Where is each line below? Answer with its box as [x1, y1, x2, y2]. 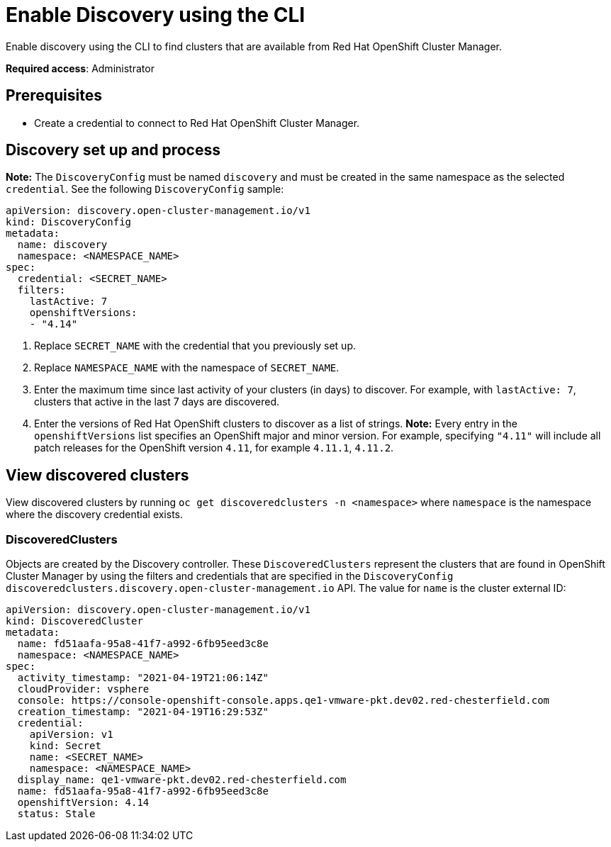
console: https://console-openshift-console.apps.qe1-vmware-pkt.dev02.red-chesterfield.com [17, 695, 550, 707]
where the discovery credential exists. [6, 508, 184, 521]
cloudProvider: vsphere [17, 683, 150, 695]
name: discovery [17, 239, 108, 251]
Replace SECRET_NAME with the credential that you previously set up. [34, 340, 356, 352]
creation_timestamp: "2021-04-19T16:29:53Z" [17, 706, 269, 718]
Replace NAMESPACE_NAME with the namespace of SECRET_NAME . [34, 361, 340, 374]
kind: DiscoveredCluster [6, 615, 143, 627]
